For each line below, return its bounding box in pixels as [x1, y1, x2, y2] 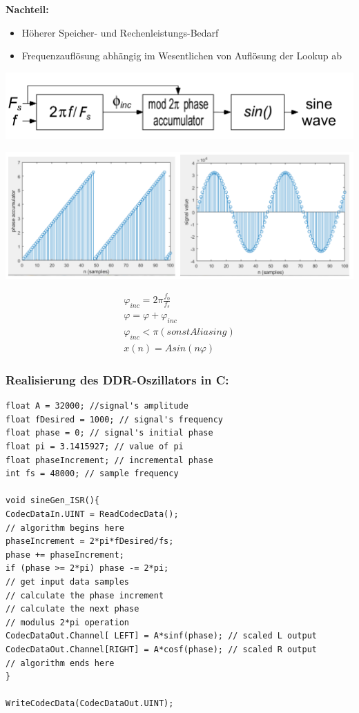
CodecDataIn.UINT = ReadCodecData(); [6, 509, 179, 519]
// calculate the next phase [6, 604, 139, 614]
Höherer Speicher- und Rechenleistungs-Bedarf [21, 25, 219, 39]
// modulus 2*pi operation [6, 617, 129, 627]
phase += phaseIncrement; [6, 549, 124, 560]
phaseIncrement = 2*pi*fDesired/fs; [6, 536, 174, 547]
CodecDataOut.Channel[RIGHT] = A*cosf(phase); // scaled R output [6, 644, 318, 654]
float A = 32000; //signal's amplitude [6, 401, 188, 411]
